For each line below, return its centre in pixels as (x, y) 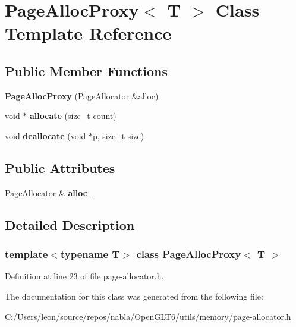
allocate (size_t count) (73, 116)
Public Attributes (60, 167)
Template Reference (88, 33)
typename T (90, 254)
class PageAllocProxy (189, 254)
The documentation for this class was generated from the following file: (134, 296)
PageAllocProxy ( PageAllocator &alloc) (82, 95)
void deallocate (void (45, 135)
